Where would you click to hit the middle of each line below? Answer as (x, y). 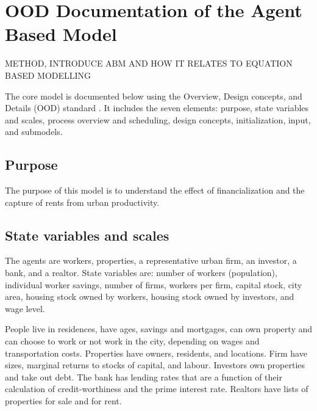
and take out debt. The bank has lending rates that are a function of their (144, 376)
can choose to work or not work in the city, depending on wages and (132, 341)
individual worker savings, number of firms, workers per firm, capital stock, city (154, 284)
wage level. (25, 308)
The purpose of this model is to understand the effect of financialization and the (155, 190)
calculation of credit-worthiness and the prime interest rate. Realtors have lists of (157, 389)
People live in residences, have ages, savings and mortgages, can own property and (158, 329)
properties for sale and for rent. (63, 401)
